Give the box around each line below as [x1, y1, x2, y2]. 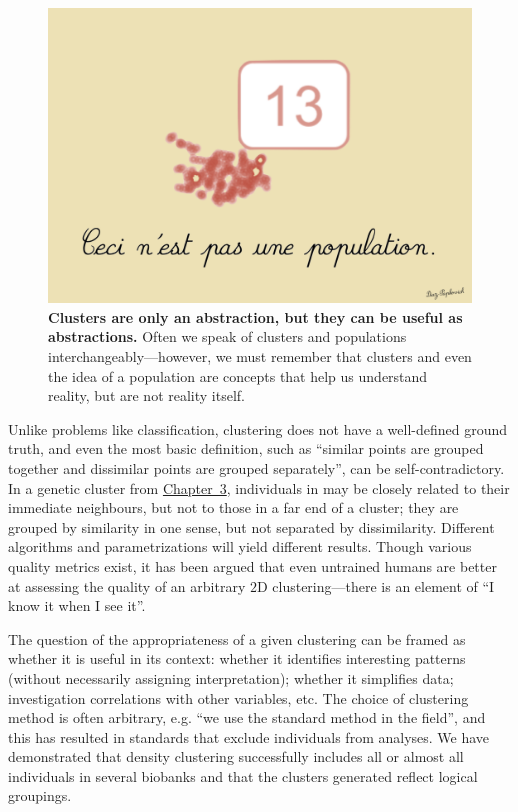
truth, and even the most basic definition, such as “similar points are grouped [8, 438, 484, 459]
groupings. [8, 785, 72, 806]
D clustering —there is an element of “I [256, 575, 495, 596]
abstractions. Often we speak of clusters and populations [48, 326, 407, 347]
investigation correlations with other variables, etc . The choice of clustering [8, 687, 469, 708]
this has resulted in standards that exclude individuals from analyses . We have [8, 726, 490, 747]
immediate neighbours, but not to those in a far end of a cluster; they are [8, 497, 459, 518]
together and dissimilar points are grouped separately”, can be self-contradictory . [8, 457, 505, 478]
